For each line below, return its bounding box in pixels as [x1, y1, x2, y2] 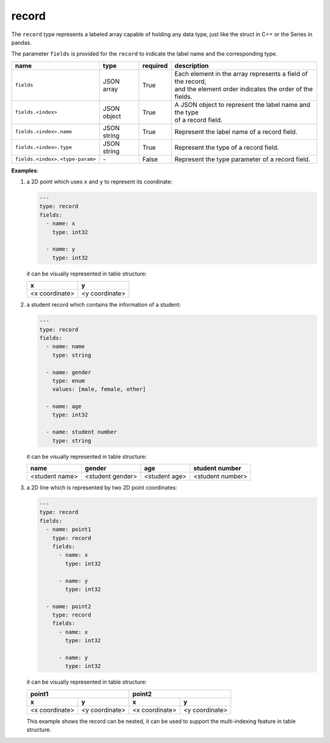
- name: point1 [46, 526, 92, 533]
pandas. [11, 38, 32, 46]
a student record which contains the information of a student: [26, 301, 182, 309]
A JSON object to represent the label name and [174, 100, 311, 109]
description [174, 61, 209, 70]
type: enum [52, 377, 85, 384]
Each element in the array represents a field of [174, 69, 308, 78]
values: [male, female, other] [52, 386, 146, 393]
